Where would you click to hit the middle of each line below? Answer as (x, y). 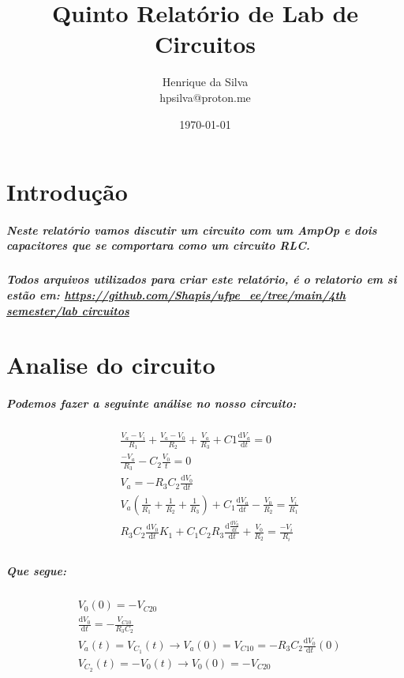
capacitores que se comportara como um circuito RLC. (158, 245)
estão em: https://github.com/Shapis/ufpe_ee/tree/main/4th (176, 295)
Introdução (67, 192)
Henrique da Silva (205, 82)
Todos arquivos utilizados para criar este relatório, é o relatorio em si (202, 279)
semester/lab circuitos (68, 310)
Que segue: (36, 571)
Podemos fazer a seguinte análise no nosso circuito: (151, 403)
